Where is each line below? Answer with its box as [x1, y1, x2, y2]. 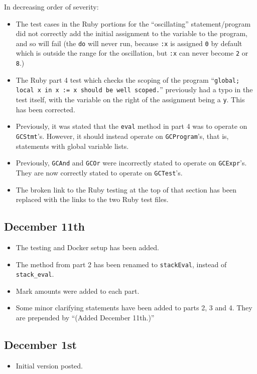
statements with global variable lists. [16, 140, 129, 151]
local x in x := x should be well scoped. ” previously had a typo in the [16, 84, 253, 95]
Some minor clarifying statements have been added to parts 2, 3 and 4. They [16, 302, 252, 313]
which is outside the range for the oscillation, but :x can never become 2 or [16, 48, 248, 58]
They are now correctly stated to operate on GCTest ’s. [16, 167, 183, 177]
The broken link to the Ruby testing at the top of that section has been [16, 184, 236, 195]
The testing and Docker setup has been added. [16, 242, 159, 252]
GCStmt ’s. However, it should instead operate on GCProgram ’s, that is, [16, 130, 229, 141]
